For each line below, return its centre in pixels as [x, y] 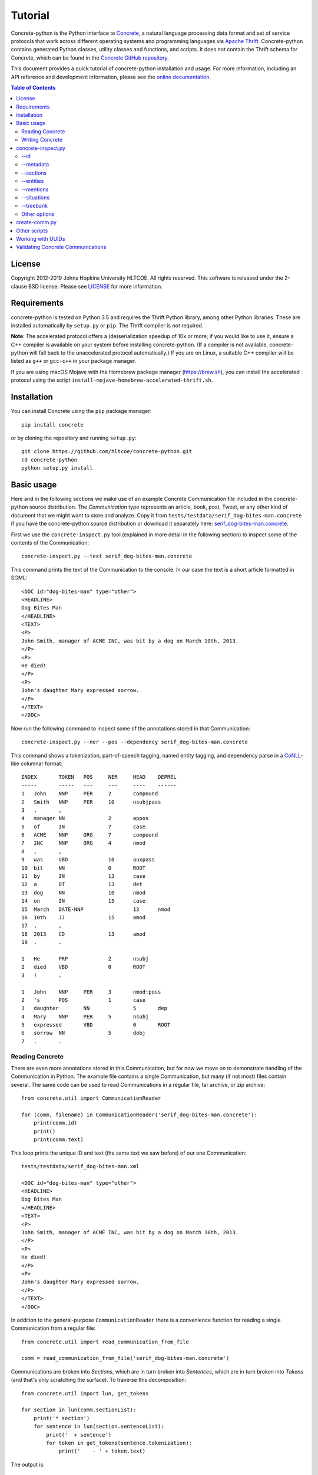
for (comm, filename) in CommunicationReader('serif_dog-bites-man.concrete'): [139, 1115]
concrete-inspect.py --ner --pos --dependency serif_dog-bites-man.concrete [135, 742]
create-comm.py [37, 222]
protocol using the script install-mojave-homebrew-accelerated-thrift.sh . [112, 380]
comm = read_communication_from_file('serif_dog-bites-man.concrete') [125, 1358]
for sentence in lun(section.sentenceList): [99, 1427]
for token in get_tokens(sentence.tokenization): [119, 1443]
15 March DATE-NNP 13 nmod [96, 909]
